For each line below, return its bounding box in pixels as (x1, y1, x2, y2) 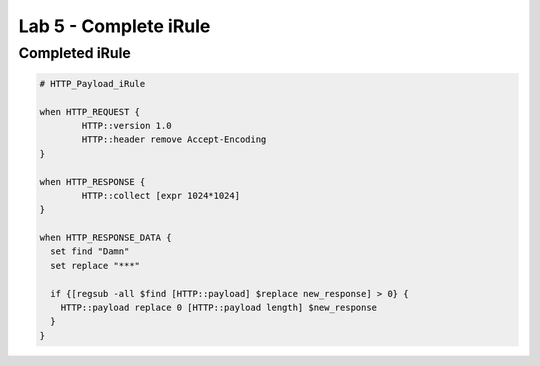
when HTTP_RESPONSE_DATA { (39, 232, 172, 244)
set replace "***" (50, 260, 140, 271)
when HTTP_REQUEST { (39, 106, 140, 117)
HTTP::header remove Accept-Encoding (81, 134, 267, 145)
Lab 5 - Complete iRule (18, 15, 211, 37)
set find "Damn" (50, 246, 130, 257)
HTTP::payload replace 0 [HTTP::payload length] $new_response (60, 302, 378, 314)
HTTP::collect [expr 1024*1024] (81, 190, 240, 201)
